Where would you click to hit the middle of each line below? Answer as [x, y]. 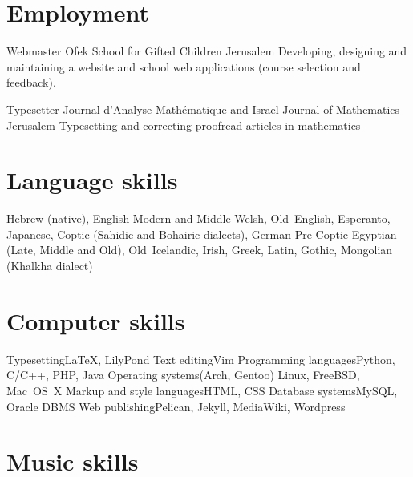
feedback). [31, 82]
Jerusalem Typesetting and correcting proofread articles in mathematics [184, 125]
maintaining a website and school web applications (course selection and [184, 66]
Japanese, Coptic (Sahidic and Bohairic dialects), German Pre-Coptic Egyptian [202, 234]
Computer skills [96, 320]
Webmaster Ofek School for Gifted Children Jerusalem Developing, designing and [207, 51]
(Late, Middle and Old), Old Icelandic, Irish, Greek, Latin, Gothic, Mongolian [200, 250]
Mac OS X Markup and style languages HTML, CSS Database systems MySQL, [202, 390]
